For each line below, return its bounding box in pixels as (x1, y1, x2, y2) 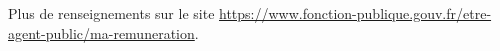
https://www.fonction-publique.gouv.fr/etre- (219, 3, 492, 23)
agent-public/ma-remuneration (8, 22, 195, 43)
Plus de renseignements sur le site (8, 3, 215, 23)
